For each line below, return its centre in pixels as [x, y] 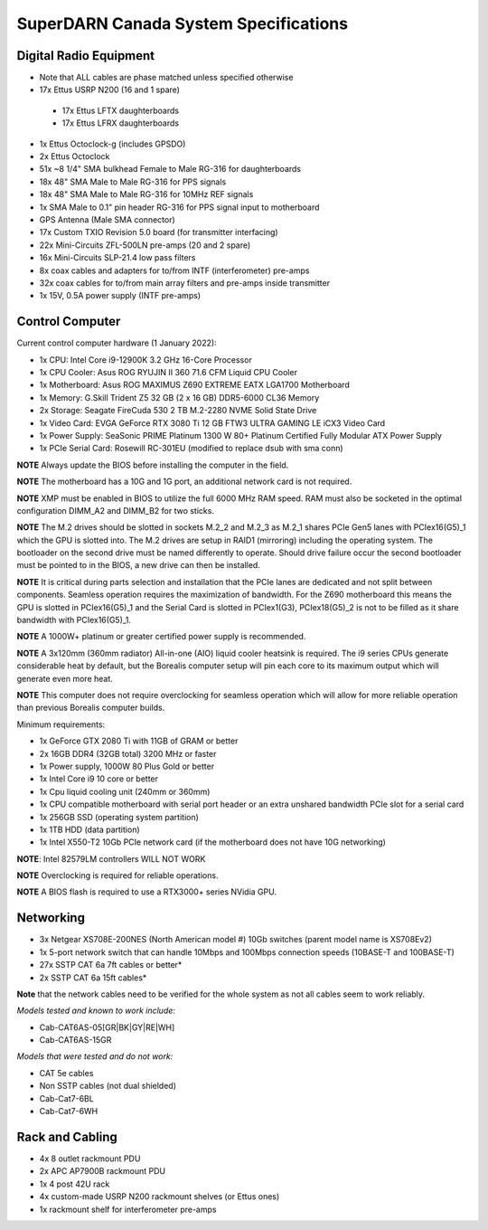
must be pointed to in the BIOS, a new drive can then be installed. [139, 565]
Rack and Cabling [67, 1136]
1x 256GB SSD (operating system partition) [119, 817]
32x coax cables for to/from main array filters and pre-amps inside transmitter [184, 283]
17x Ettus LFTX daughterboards [121, 110]
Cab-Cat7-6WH [69, 1112]
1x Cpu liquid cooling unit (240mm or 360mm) [125, 791]
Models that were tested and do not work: [95, 1056]
